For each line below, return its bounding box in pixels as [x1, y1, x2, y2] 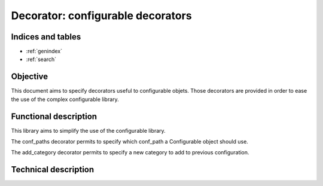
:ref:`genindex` [26, 48, 63, 55]
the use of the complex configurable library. [11, 96, 119, 103]
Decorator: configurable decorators [11, 9, 192, 22]
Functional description [11, 111, 97, 121]
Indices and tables [11, 32, 81, 42]
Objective [11, 72, 48, 82]
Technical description [11, 164, 95, 175]
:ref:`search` [26, 56, 57, 63]
